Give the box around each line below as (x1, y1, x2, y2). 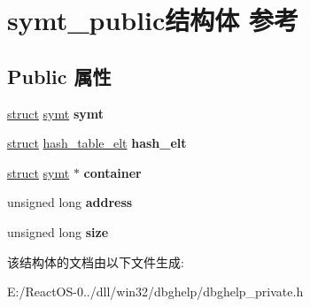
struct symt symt (7, 104, 104, 122)
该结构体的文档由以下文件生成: (7, 252, 184, 271)
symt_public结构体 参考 (7, 2, 299, 38)
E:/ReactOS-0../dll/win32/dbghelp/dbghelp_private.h (7, 282, 304, 301)
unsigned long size (7, 222, 109, 241)
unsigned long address (7, 193, 133, 211)
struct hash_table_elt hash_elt (7, 134, 187, 152)
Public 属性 (7, 62, 112, 89)
